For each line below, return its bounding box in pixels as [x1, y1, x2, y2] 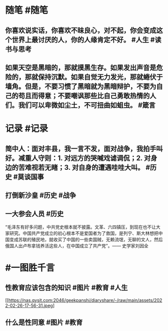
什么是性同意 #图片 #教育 [5, 318, 83, 327]
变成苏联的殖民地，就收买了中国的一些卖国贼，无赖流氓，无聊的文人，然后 [9, 236, 163, 242]
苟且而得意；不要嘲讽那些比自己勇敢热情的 [18, 91, 150, 100]
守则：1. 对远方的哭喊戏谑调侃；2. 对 [37, 154, 151, 162]
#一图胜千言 [5, 262, 55, 273]
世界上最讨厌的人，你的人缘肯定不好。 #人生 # [11, 36, 155, 44]
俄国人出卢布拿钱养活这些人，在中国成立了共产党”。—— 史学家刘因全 [5, 242, 149, 248]
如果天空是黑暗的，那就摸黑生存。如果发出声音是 [5, 63, 156, 72]
